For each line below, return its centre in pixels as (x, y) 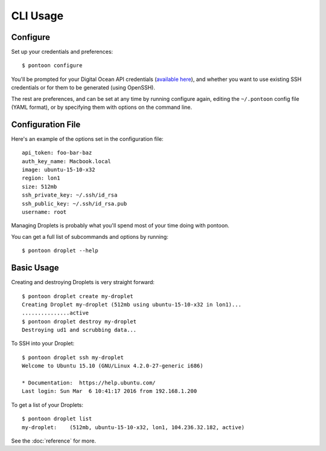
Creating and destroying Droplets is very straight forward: (83, 282)
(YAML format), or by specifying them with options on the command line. (102, 107)
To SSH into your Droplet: (43, 343)
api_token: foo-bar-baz (57, 153)
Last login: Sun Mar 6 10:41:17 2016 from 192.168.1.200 (110, 391)
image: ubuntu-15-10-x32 (59, 170)
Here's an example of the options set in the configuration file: (87, 138)
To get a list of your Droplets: (47, 404)
